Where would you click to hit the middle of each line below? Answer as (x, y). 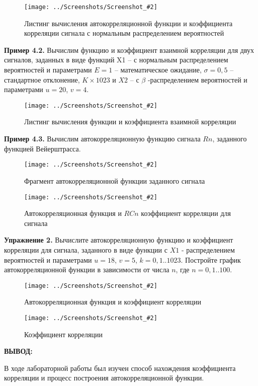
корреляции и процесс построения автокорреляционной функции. (104, 378)
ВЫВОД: (18, 351)
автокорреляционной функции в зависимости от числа (87, 269)
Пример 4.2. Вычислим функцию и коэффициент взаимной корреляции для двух (129, 50)
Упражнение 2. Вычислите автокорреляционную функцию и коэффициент (119, 240)
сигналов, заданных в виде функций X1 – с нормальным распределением (116, 60)
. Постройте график (211, 259)
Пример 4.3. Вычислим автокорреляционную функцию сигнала (102, 139)
